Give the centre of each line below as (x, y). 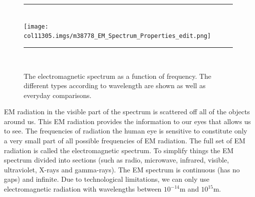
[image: (36, 26)
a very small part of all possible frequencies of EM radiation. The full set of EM (125, 141)
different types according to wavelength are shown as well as (115, 85)
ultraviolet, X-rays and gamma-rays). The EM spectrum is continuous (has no (122, 169)
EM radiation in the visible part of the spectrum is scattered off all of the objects (127, 112)
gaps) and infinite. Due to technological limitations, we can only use (107, 179)
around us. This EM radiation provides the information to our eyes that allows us (127, 121)
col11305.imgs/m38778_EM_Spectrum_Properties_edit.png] (117, 36)
